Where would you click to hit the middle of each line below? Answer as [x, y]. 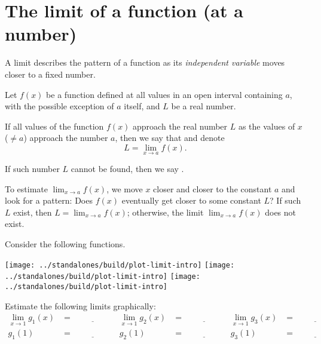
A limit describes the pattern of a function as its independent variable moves [145, 62]
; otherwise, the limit [165, 212]
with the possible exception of [59, 106]
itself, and [142, 106]
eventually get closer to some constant [191, 200]
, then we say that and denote [170, 138]
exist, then [33, 212]
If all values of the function [54, 126]
